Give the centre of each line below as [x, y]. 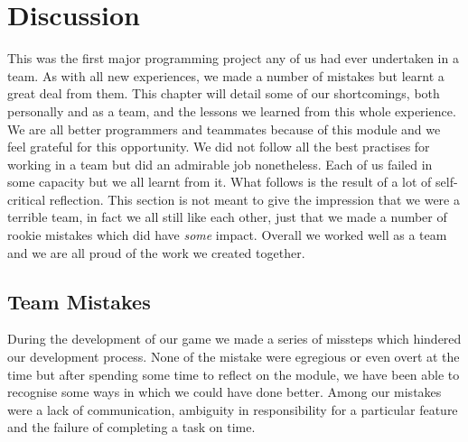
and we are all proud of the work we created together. [156, 252]
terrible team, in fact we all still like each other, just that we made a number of [227, 217]
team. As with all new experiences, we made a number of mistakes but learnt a [226, 75]
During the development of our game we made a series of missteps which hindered [234, 339]
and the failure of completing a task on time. [131, 427]
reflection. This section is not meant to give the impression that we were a [254, 199]
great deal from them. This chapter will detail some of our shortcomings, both [224, 93]
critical [27, 199]
